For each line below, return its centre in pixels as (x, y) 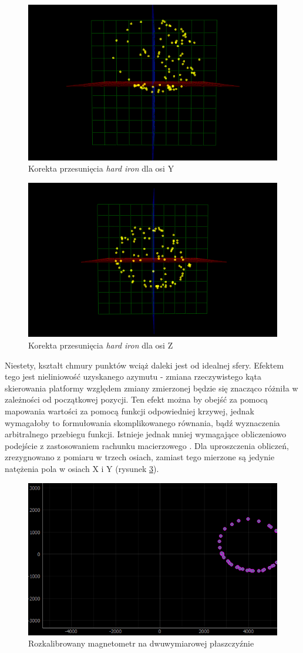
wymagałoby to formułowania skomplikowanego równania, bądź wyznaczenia (142, 422)
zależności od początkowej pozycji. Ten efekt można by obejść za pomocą (137, 399)
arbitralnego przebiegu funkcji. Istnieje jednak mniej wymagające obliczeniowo (146, 434)
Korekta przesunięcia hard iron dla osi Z (101, 345)
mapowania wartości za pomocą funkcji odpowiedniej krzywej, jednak (129, 411)
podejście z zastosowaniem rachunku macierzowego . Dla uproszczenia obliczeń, (147, 445)
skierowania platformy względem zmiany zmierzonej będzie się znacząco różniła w (151, 388)
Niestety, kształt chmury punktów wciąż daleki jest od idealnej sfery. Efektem (144, 365)
